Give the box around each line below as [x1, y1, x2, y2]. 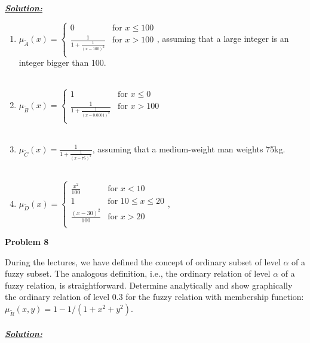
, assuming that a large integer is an [156, 32, 289, 44]
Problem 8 [5, 235, 49, 248]
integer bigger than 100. [19, 56, 106, 69]
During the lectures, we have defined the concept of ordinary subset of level [5, 255, 281, 268]
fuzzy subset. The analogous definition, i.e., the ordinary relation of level [5, 267, 271, 280]
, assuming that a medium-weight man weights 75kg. [92, 142, 286, 155]
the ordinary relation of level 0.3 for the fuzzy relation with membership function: [5, 290, 304, 303]
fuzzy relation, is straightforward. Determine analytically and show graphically [5, 278, 293, 291]
